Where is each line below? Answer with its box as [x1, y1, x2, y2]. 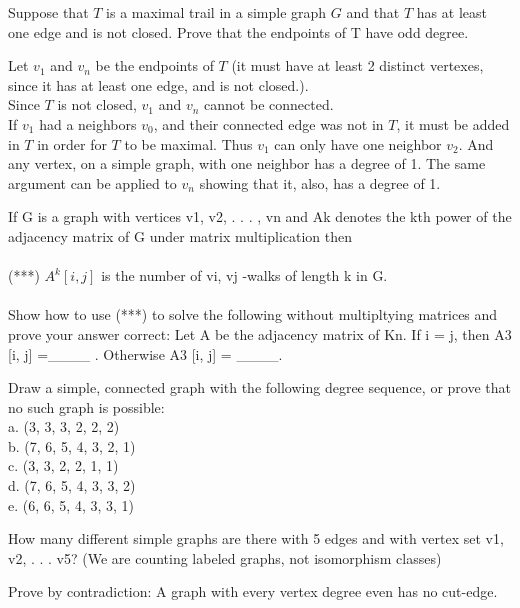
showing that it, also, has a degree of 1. [199, 172, 441, 193]
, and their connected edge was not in [153, 113, 384, 134]
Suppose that [8, 2, 89, 22]
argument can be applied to [8, 172, 177, 193]
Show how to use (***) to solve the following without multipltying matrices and [8, 304, 498, 325]
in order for [37, 133, 107, 154]
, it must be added [396, 113, 510, 134]
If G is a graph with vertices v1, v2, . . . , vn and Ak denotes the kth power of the [8, 206, 512, 227]
